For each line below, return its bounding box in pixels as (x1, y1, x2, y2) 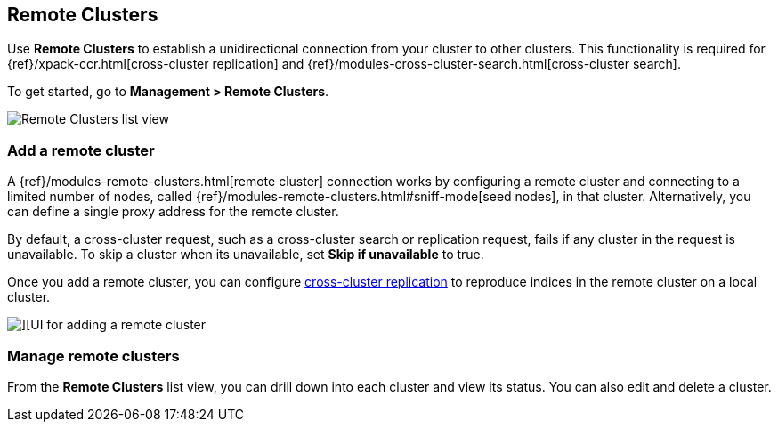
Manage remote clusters (7, 346, 180, 365)
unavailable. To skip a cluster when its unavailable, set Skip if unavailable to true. (7, 247, 484, 263)
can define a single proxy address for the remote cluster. (7, 204, 339, 220)
